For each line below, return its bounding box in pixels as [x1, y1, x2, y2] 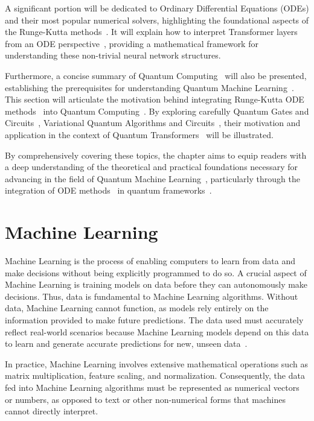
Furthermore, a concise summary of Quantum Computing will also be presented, [5, 69, 307, 81]
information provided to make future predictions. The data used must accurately [5, 314, 304, 326]
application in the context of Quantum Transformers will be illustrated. [5, 128, 274, 141]
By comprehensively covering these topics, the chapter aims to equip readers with [5, 148, 307, 161]
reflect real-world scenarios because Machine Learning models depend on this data [5, 325, 309, 338]
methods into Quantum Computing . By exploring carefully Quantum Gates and [5, 104, 309, 117]
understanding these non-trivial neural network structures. [5, 49, 221, 62]
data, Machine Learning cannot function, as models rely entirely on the [5, 302, 269, 314]
